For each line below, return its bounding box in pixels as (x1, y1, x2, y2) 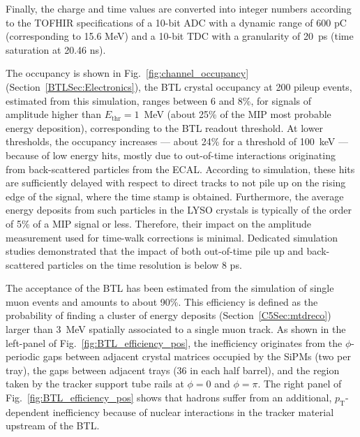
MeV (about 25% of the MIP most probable (144, 107, 331, 121)
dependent (6, 404, 50, 419)
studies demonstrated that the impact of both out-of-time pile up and (6, 244, 303, 258)
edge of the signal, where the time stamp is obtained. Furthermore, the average (6, 188, 344, 203)
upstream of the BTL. (6, 418, 100, 433)
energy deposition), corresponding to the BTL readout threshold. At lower (6, 120, 324, 135)
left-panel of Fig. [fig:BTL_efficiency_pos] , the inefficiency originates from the (6, 335, 343, 350)
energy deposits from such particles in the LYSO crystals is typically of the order (6, 202, 352, 217)
